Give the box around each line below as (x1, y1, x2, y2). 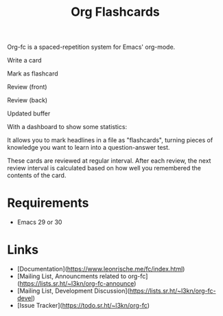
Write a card (7, 56, 43, 65)
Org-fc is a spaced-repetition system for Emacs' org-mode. (7, 43, 176, 52)
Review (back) (7, 96, 48, 104)
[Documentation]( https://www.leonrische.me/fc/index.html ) (16, 265, 185, 273)
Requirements (7, 195, 89, 211)
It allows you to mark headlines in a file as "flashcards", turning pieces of (7, 136, 213, 144)
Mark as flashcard (7, 69, 58, 78)
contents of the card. (7, 171, 67, 179)
